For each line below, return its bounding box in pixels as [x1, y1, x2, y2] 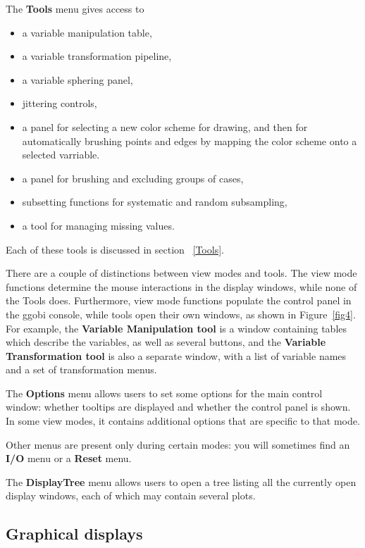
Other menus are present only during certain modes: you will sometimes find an [6, 437, 350, 452]
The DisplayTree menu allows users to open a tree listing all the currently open [6, 474, 357, 489]
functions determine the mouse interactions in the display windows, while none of [6, 279, 357, 294]
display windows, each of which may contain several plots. [6, 488, 256, 503]
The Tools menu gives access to [6, 1, 144, 15]
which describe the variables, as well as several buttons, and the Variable [6, 335, 326, 349]
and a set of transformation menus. [6, 362, 157, 377]
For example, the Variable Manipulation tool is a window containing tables [6, 320, 347, 335]
